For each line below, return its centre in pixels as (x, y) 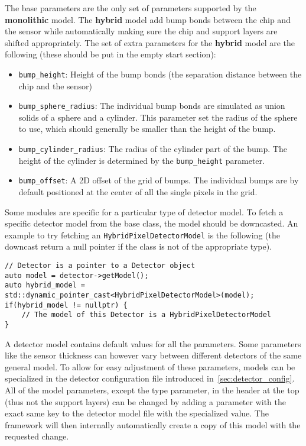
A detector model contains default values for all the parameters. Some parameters (153, 343)
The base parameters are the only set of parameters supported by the (131, 8)
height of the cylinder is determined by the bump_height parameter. (141, 160)
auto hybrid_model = (45, 285)
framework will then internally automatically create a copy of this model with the (153, 424)
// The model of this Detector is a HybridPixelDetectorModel (147, 315)
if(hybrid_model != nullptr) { (66, 305)
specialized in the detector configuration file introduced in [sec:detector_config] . (150, 378)
